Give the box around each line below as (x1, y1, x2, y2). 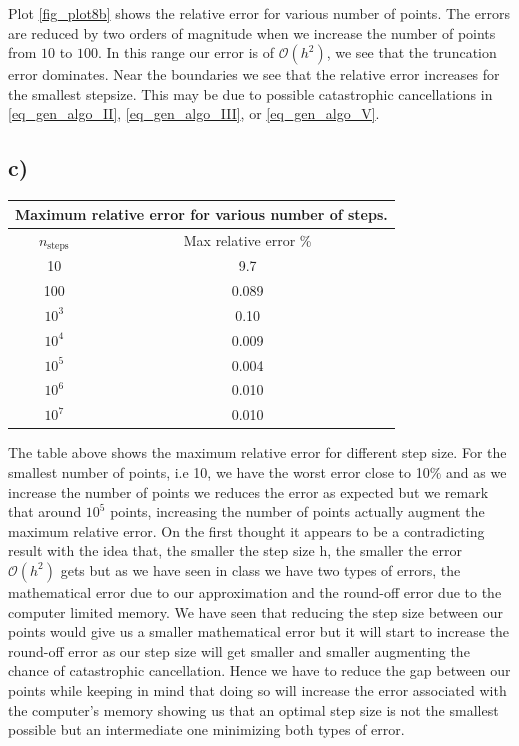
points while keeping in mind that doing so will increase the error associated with (8, 679, 507, 700)
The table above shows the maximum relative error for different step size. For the (8, 442, 507, 463)
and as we (446, 461, 507, 482)
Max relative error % (183, 229, 312, 250)
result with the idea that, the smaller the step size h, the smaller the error (8, 540, 463, 561)
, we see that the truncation (326, 42, 497, 63)
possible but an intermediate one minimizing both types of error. (8, 719, 405, 740)
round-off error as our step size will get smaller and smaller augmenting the (8, 640, 470, 661)
